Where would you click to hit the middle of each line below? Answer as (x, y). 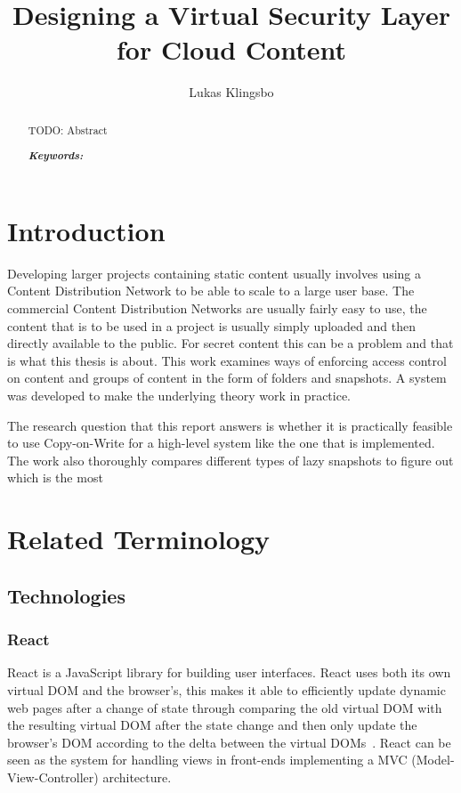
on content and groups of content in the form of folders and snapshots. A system (227, 378)
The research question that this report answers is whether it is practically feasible (230, 425)
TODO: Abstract (68, 129)
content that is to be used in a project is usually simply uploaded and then (211, 325)
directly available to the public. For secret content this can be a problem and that (230, 343)
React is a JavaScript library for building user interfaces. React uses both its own (229, 672)
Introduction (86, 230)
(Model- (433, 760)
